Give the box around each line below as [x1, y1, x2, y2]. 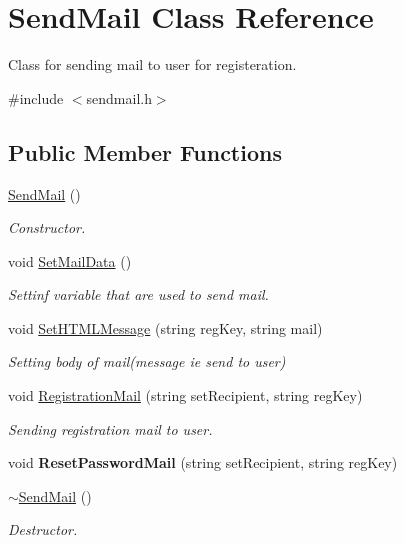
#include [8, 87, 64, 108]
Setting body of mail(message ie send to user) [8, 351, 286, 372]
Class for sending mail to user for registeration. [8, 54, 297, 75]
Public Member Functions [8, 136, 282, 167]
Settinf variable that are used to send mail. [8, 284, 269, 305]
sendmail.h [86, 87, 152, 108]
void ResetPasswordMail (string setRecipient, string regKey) [8, 452, 398, 473]
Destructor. [8, 519, 78, 540]
